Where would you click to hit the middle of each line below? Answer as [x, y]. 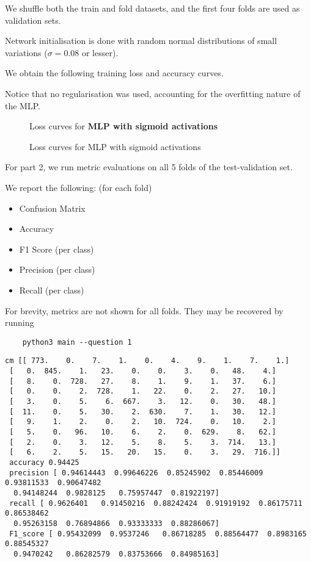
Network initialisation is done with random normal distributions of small [141, 41]
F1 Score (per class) [57, 249]
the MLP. [23, 105]
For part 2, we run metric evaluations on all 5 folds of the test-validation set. [149, 167]
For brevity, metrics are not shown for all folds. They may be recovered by [144, 310]
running [20, 322]
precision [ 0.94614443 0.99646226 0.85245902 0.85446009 [136, 473]
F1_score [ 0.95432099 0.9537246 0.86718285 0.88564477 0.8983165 [158, 534]
